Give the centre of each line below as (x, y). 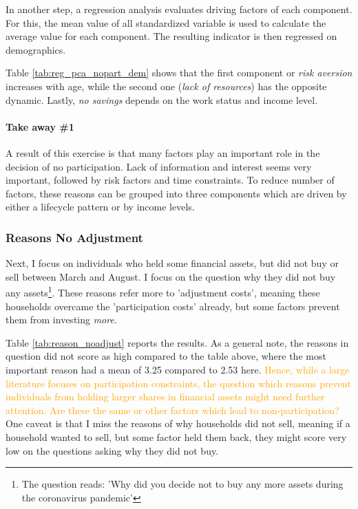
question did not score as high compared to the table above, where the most (166, 356)
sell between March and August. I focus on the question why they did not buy (171, 276)
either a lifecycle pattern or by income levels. (100, 207)
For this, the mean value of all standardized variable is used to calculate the (166, 22)
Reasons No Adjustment (74, 237)
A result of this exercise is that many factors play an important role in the (163, 152)
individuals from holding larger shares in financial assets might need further (165, 397)
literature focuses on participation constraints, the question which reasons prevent (178, 383)
